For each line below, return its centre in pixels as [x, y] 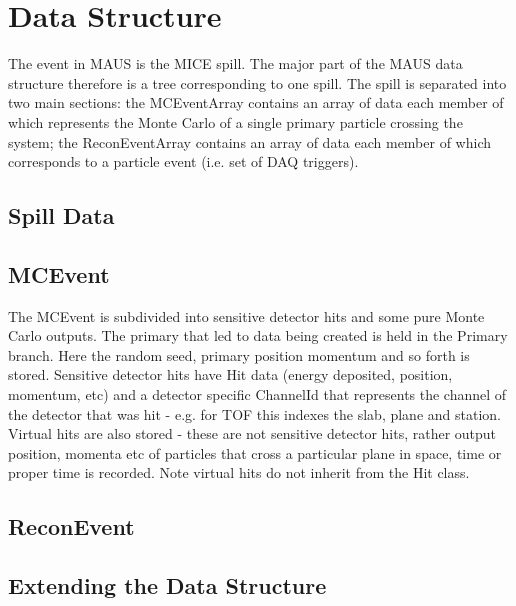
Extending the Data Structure [167, 585]
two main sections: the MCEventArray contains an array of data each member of [256, 102]
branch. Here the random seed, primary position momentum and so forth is [239, 354]
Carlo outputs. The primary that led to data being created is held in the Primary [258, 335]
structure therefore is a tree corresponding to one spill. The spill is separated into [257, 82]
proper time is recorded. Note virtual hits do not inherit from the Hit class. [239, 472]
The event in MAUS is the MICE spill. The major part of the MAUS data [235, 63]
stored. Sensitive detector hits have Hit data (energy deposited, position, [230, 374]
